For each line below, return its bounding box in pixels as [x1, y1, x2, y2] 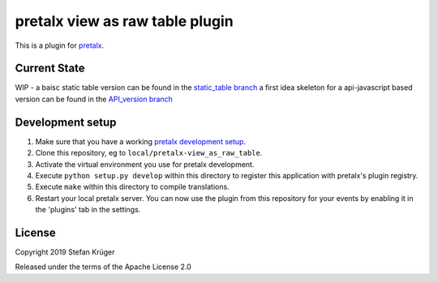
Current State [15, 62, 85, 75]
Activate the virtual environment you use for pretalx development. [35, 159, 255, 169]
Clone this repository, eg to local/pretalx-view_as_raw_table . [35, 148, 263, 158]
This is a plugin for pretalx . [15, 41, 105, 50]
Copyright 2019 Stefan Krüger [15, 247, 115, 257]
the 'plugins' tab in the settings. [35, 205, 141, 215]
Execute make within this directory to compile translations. [35, 182, 230, 192]
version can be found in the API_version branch [15, 94, 174, 104]
